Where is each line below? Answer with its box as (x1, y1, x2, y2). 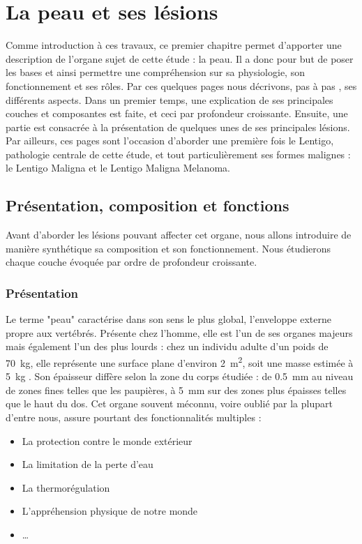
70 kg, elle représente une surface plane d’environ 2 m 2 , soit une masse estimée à (6, 354, 354, 370)
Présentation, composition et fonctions (6, 195, 289, 216)
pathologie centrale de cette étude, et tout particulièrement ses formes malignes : (6, 146, 351, 161)
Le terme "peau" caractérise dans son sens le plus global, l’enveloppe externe (6, 312, 332, 326)
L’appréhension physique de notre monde (22, 504, 198, 518)
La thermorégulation (22, 480, 110, 494)
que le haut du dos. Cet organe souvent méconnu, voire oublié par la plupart (6, 396, 333, 411)
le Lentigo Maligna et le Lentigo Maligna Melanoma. (6, 160, 230, 175)
